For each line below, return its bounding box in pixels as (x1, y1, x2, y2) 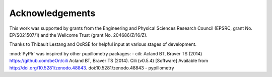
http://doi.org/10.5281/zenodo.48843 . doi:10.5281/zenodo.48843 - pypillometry (9, 64, 174, 70)
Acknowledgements (9, 8, 96, 19)
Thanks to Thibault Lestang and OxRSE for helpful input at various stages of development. (9, 41, 196, 47)
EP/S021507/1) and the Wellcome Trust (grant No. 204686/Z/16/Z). (9, 32, 148, 38)
